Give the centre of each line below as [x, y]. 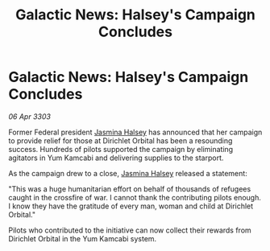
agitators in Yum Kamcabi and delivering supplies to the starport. [116, 158]
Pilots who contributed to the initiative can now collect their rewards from [130, 230]
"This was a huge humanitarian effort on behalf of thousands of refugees [130, 189]
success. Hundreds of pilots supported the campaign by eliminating [121, 149]
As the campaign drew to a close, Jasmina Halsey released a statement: [128, 173]
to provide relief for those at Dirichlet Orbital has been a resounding [120, 140]
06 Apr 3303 [29, 116]
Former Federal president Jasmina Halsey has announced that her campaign [135, 132]
